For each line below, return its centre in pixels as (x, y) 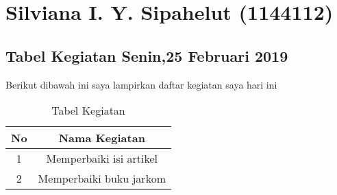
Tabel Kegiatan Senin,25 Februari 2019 (147, 55)
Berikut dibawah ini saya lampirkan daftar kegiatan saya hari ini (141, 84)
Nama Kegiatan (102, 138)
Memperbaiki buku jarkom (102, 179)
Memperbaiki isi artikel (102, 159)
